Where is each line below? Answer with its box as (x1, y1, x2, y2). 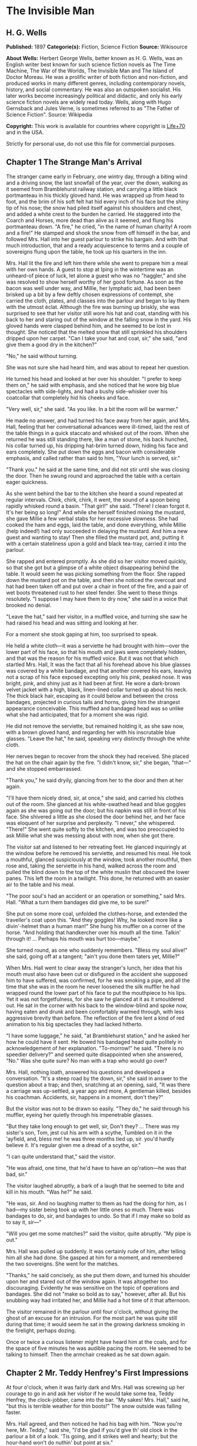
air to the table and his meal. (6, 880, 75, 888)
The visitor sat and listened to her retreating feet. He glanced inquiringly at (6, 843, 186, 850)
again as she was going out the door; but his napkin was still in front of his (6, 807, 186, 814)
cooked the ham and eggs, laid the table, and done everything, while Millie (6, 521, 186, 528)
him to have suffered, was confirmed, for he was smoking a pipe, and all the (6, 977, 190, 984)
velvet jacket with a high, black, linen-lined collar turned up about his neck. (6, 686, 188, 693)
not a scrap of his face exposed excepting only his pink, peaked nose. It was (6, 673, 192, 681)
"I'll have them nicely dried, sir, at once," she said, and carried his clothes (6, 794, 184, 801)
